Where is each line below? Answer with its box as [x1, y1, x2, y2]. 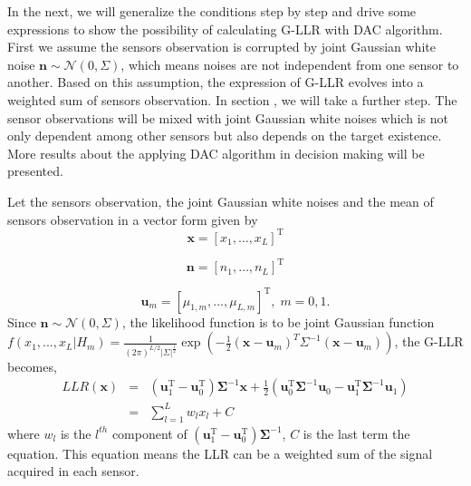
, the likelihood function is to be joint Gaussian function [121, 312, 435, 331]
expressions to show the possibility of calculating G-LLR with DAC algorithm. [7, 19, 443, 38]
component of [111, 423, 187, 442]
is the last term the [303, 423, 410, 442]
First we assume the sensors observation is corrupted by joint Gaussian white [7, 37, 436, 56]
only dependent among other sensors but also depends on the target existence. [7, 126, 442, 145]
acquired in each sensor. [7, 462, 139, 481]
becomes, [7, 356, 57, 375]
